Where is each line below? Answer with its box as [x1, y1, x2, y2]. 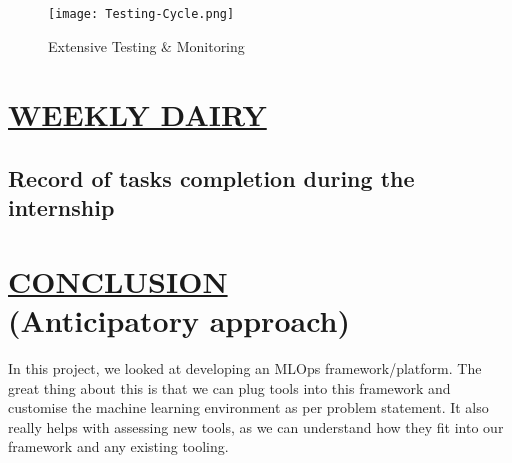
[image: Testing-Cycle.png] [48, 7, 235, 21]
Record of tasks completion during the [8, 163, 415, 194]
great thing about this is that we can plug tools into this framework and [8, 377, 451, 398]
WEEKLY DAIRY [8, 94, 267, 135]
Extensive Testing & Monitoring [48, 35, 245, 56]
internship [8, 192, 115, 223]
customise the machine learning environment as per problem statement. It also [8, 397, 489, 418]
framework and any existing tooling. [8, 436, 229, 457]
